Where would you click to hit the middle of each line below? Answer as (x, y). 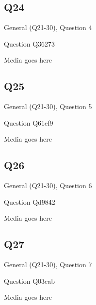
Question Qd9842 (30, 201)
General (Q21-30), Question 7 (48, 265)
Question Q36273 (30, 43)
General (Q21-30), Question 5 (48, 106)
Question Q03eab (30, 281)
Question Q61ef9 (29, 122)
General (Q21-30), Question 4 (48, 27)
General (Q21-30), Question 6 (48, 185)
